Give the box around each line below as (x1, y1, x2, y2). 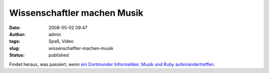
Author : (9, 31, 26, 37)
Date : (9, 25, 21, 31)
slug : (9, 45, 20, 51)
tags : (9, 38, 20, 44)
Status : (9, 52, 25, 58)
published (48, 52, 69, 58)
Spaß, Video (48, 38, 74, 44)
